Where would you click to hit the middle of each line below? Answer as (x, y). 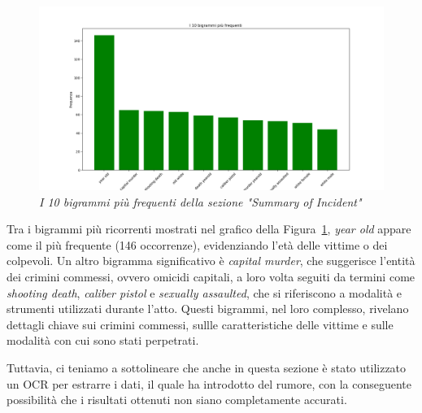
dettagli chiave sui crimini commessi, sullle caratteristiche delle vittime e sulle (200, 324)
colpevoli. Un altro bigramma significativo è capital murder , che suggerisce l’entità (211, 261)
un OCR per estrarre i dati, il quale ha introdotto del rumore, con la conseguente (209, 383)
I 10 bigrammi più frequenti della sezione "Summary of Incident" (200, 201)
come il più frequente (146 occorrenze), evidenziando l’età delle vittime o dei (197, 244)
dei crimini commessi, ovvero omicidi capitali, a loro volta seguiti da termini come (211, 277)
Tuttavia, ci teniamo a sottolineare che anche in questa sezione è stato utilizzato (207, 368)
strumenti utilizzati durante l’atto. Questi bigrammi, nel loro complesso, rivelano (208, 309)
